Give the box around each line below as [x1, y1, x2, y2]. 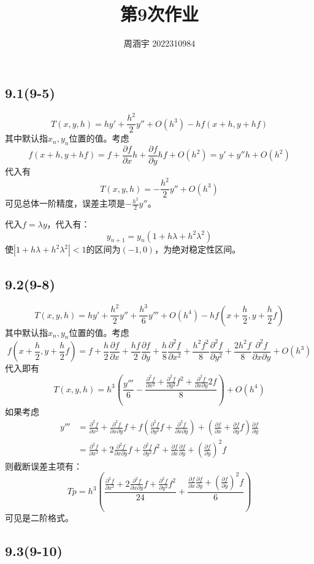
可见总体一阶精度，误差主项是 [5, 197, 125, 210]
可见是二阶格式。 [5, 511, 74, 524]
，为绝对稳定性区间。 [155, 243, 241, 256]
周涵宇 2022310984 [123, 37, 196, 50]
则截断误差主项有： [5, 459, 82, 472]
